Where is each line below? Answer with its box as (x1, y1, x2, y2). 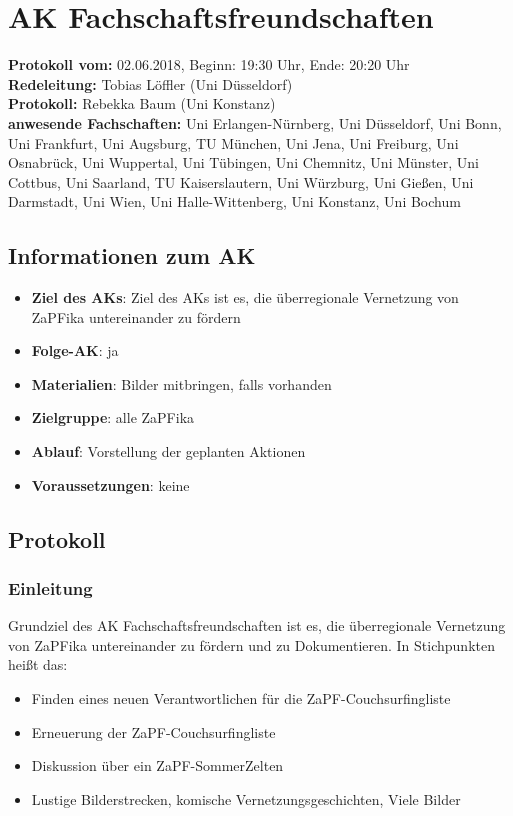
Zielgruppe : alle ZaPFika (31, 407, 195, 428)
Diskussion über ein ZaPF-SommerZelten (31, 755, 284, 776)
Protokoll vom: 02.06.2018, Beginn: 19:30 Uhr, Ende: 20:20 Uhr (8, 54, 410, 75)
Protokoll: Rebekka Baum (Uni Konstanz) (8, 93, 276, 114)
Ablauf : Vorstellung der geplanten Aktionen (31, 441, 306, 462)
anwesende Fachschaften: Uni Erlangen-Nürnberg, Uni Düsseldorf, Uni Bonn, (8, 112, 502, 133)
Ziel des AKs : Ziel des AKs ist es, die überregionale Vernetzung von (31, 287, 459, 308)
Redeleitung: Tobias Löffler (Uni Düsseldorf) (8, 73, 293, 94)
